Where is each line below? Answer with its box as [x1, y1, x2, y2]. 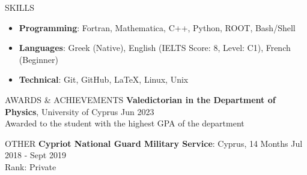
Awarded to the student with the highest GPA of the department [5, 117, 245, 129]
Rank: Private [5, 160, 56, 173]
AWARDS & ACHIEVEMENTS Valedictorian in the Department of [5, 93, 276, 105]
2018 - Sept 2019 [5, 149, 66, 161]
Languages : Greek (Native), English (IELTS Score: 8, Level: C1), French [19, 41, 291, 54]
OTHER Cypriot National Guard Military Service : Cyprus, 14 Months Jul [5, 137, 303, 149]
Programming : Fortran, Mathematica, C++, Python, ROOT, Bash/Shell [19, 21, 296, 34]
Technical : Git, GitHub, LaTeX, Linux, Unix [19, 73, 189, 86]
